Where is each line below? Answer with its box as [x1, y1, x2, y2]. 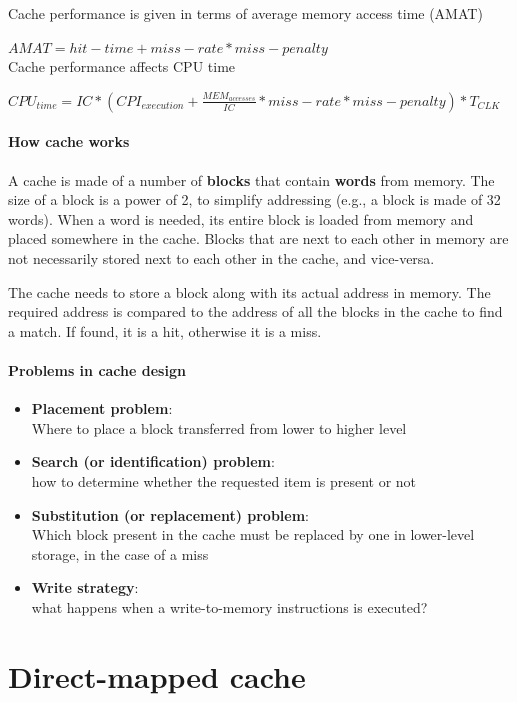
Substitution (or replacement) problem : [31, 504, 309, 525]
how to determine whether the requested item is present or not [31, 470, 417, 491]
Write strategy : [31, 577, 139, 598]
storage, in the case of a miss [31, 543, 209, 564]
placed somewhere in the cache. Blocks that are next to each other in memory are [8, 228, 509, 249]
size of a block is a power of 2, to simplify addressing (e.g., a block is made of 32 [8, 189, 501, 210]
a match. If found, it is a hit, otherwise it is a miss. [8, 320, 322, 341]
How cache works [8, 131, 130, 152]
